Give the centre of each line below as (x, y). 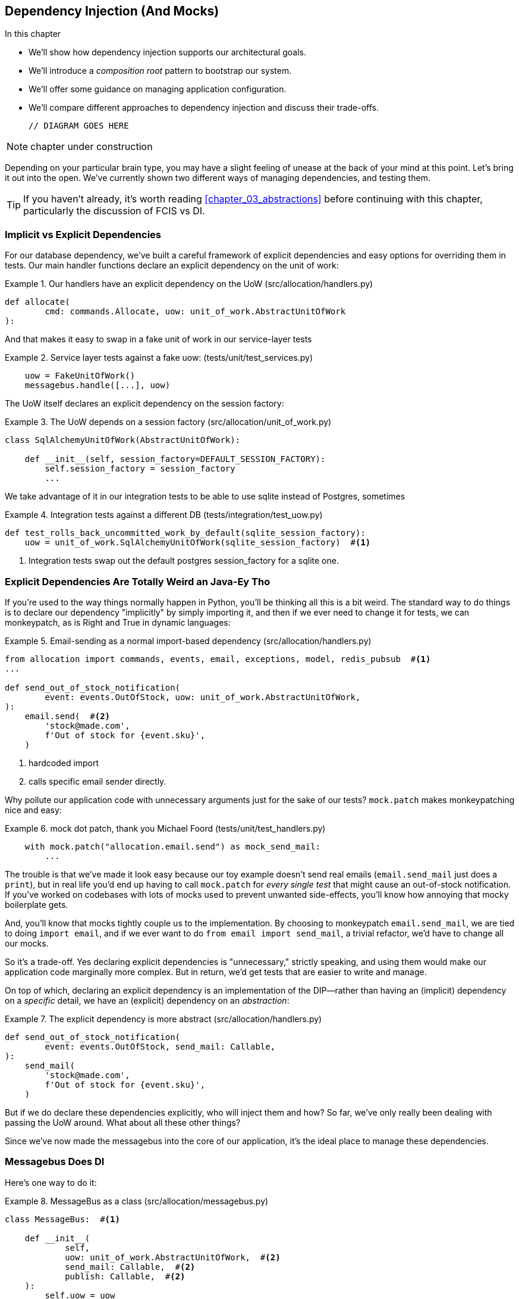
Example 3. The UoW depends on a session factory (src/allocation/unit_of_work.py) (168, 422)
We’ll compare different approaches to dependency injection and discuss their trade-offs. (204, 108)
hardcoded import (64, 763)
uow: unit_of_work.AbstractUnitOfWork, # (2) (173, 1257)
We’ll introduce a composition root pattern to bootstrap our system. (160, 71)
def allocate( (37, 302)
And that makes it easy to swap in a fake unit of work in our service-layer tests (158, 339)
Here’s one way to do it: (51, 1182)
